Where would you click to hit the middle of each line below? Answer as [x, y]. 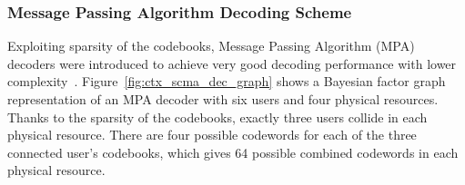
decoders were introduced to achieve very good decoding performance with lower [232, 63]
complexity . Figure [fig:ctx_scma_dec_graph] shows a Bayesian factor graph [227, 81]
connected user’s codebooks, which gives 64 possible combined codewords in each [233, 152]
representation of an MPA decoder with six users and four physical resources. [223, 99]
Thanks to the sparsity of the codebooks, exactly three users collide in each [217, 117]
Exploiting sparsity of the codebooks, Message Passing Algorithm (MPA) [211, 46]
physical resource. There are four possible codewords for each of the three [212, 135]
